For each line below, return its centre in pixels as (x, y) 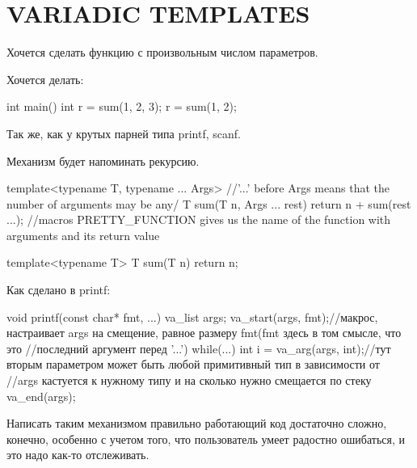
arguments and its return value (83, 235)
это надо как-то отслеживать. (78, 455)
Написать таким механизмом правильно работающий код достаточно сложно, (197, 423)
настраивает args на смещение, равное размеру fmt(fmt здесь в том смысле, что (204, 333)
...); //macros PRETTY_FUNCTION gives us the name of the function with (199, 219)
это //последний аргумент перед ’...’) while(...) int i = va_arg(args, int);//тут (199, 348)
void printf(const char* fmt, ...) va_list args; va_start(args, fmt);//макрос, (192, 316)
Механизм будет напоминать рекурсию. (103, 160)
